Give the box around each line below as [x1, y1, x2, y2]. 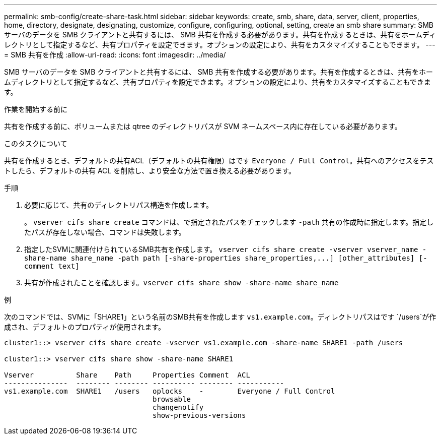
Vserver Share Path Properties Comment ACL [4, 371, 250, 379]
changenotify [153, 403, 204, 411]
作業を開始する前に [4, 105, 67, 113]
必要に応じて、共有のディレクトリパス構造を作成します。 [24, 201, 213, 209]
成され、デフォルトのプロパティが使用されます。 [4, 323, 165, 331]
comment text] [24, 262, 80, 270]
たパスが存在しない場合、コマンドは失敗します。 [24, 228, 186, 236]
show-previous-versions [153, 411, 246, 419]
